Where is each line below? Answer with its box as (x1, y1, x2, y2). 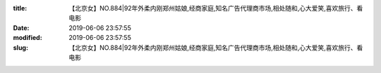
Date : (13, 23, 30, 32)
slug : (13, 43, 28, 52)
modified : (13, 34, 42, 42)
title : (13, 4, 28, 12)
